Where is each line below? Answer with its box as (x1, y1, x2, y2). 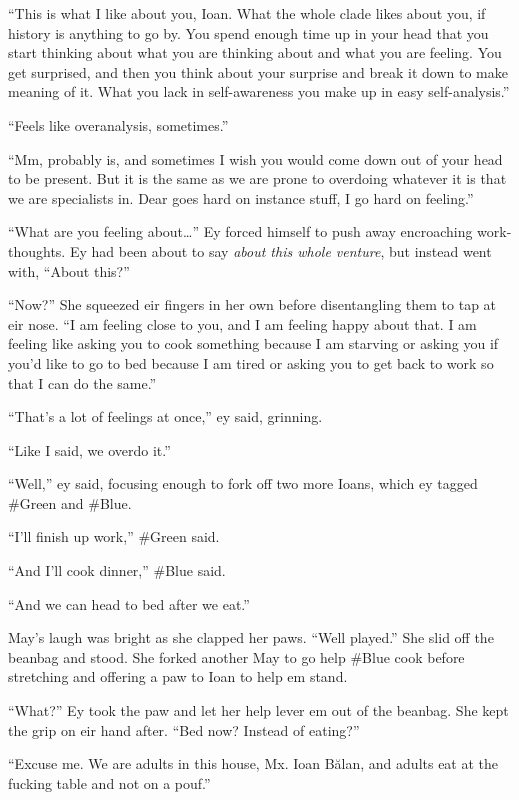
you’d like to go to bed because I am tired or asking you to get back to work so (8, 352, 494, 373)
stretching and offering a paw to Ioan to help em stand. (8, 666, 348, 687)
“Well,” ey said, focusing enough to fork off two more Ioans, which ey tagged (8, 473, 478, 494)
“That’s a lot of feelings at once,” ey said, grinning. (8, 406, 323, 427)
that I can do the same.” (8, 372, 157, 393)
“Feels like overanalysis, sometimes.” (8, 114, 229, 135)
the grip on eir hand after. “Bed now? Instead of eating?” (8, 719, 360, 740)
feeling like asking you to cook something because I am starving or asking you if (8, 333, 499, 354)
